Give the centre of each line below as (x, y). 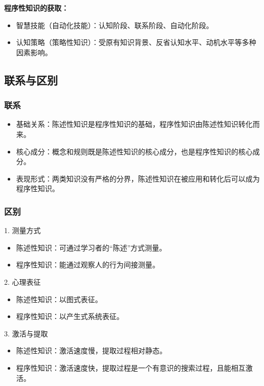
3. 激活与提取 (26, 333)
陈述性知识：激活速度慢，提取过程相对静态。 (91, 350)
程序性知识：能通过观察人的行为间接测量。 (88, 265)
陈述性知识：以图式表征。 (59, 299)
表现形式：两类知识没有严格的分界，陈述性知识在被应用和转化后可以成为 (138, 178)
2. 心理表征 (23, 281)
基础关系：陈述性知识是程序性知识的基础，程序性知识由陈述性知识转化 (134, 124)
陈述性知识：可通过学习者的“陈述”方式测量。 (91, 247)
